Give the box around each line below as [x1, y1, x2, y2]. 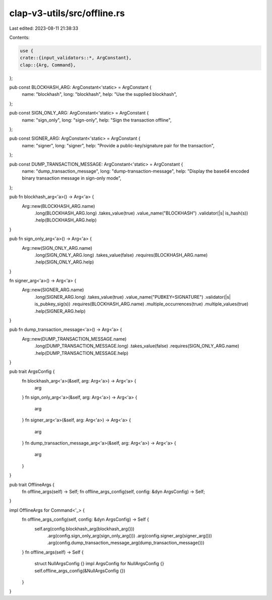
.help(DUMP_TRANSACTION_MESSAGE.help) [34, 350, 128, 356]
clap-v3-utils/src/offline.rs [9, 8, 125, 19]
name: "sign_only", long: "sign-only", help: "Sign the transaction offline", [22, 117, 172, 123]
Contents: [9, 34, 30, 40]
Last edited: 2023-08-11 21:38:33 [9, 25, 79, 31]
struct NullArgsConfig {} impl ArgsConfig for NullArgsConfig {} [34, 561, 164, 567]
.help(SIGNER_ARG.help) [34, 308, 86, 314]
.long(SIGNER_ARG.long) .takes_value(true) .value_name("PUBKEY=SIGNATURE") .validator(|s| [34, 294, 231, 300]
